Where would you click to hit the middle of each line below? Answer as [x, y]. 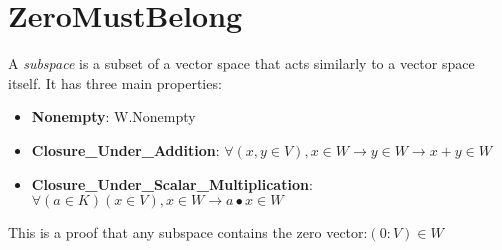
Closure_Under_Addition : [125, 149]
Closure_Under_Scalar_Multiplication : [172, 183]
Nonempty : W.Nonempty [113, 116]
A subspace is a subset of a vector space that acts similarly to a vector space [241, 63]
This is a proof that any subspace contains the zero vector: [188, 232]
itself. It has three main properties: [115, 82]
